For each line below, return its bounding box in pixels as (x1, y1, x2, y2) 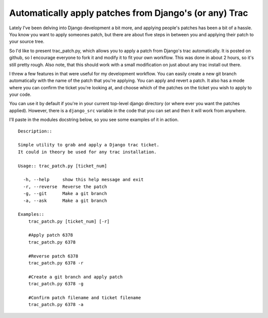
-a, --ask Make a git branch (23, 197, 107, 203)
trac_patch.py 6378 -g (28, 281, 84, 287)
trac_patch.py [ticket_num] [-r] (28, 218, 110, 224)
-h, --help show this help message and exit (23, 177, 144, 183)
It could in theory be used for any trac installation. (18, 149, 157, 155)
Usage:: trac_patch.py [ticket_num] (18, 163, 107, 169)
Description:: (18, 128, 52, 134)
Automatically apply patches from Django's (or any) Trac (9, 7, 248, 18)
